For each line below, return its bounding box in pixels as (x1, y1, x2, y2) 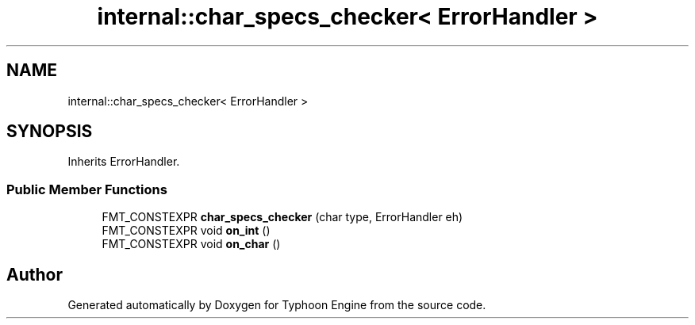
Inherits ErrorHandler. (67, 155, 180, 169)
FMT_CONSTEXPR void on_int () (102, 224, 271, 238)
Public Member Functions (6, 181, 167, 197)
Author (6, 264, 63, 285)
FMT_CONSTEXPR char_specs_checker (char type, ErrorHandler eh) (102, 210, 463, 224)
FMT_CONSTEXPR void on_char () (102, 237, 281, 251)
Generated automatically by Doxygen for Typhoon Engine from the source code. (67, 298, 486, 312)
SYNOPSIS (6, 121, 93, 142)
